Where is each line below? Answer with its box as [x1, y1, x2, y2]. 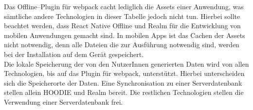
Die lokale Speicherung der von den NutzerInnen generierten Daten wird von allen [4, 58, 249, 69]
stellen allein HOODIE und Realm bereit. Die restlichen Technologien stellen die [4, 87, 244, 97]
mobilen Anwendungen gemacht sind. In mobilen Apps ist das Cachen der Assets [4, 30, 245, 40]
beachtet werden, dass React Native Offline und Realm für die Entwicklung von [4, 20, 241, 31]
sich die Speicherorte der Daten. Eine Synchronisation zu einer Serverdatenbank [4, 77, 242, 88]
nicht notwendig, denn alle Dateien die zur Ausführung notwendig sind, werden [4, 39, 239, 50]
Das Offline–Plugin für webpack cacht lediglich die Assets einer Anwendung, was [4, 1, 244, 11]
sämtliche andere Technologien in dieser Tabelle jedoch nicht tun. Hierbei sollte [4, 11, 240, 21]
